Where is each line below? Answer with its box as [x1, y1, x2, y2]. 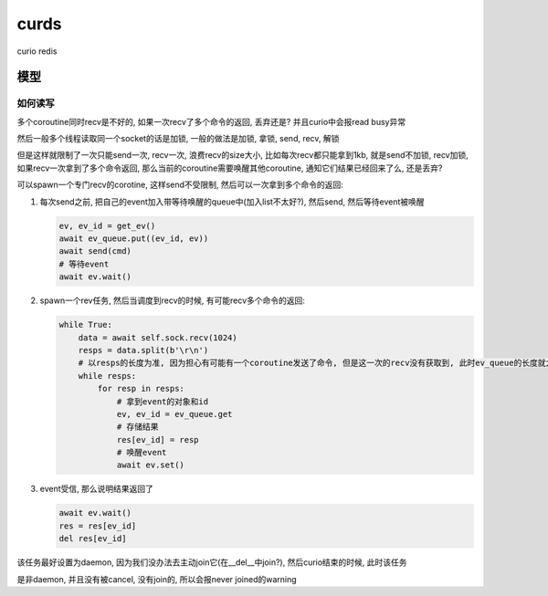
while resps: [78, 371, 137, 381]
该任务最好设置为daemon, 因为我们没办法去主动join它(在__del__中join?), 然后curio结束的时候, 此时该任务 [16, 557, 407, 568]
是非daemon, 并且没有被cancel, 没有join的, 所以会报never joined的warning [16, 573, 297, 584]
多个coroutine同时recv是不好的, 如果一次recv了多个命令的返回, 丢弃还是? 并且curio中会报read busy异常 [16, 116, 406, 127]
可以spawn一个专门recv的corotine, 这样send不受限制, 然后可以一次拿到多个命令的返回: [16, 179, 344, 191]
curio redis [16, 46, 58, 57]
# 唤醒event [116, 447, 167, 458]
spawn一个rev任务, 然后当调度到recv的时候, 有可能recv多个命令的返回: [39, 295, 306, 306]
